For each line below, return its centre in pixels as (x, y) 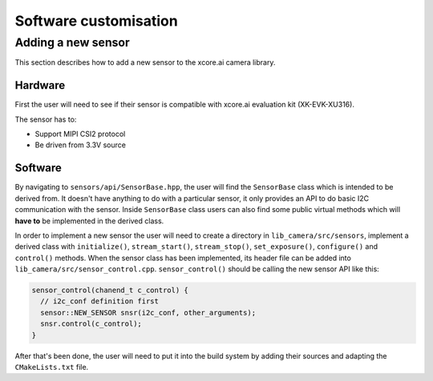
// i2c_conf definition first (100, 301)
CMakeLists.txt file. (52, 367)
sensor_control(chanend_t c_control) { (110, 291)
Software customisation (96, 21)
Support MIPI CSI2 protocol (80, 134)
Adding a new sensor (72, 42)
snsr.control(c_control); (91, 324)
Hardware (40, 85)
